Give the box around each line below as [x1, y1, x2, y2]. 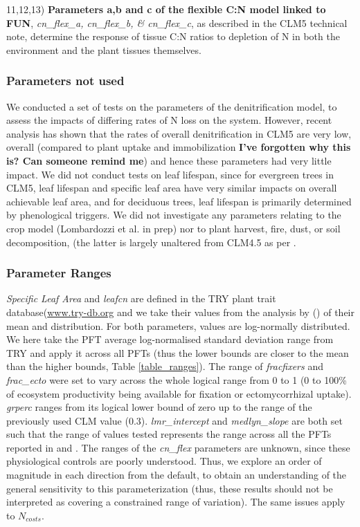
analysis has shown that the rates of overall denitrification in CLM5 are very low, [6, 126, 352, 140]
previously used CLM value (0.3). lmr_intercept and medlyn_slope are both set [6, 413, 343, 427]
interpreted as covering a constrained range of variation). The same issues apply [6, 494, 345, 509]
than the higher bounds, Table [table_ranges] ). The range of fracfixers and [6, 359, 323, 373]
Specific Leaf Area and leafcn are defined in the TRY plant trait [6, 291, 276, 306]
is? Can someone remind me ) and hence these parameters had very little [6, 153, 332, 167]
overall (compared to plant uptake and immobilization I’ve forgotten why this [6, 140, 351, 154]
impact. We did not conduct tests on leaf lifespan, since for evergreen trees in [6, 167, 334, 181]
